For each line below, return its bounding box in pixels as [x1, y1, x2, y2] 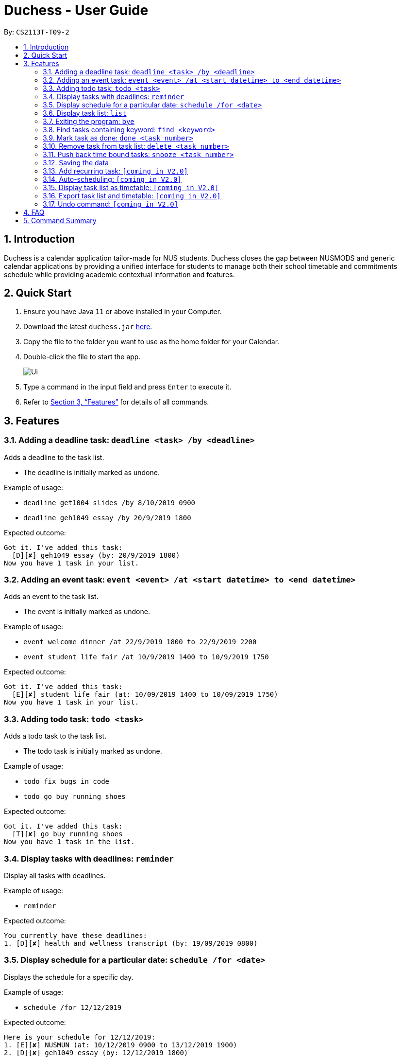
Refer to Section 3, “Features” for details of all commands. [23, 398, 209, 406]
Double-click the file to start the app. [23, 353, 141, 361]
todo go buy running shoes [23, 793, 126, 801]
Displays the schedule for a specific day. [4, 972, 134, 981]
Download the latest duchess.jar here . [23, 322, 152, 331]
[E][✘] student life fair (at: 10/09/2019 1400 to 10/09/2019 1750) [12, 690, 278, 699]
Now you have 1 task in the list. [4, 838, 135, 846]
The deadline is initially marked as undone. [23, 468, 160, 477]
